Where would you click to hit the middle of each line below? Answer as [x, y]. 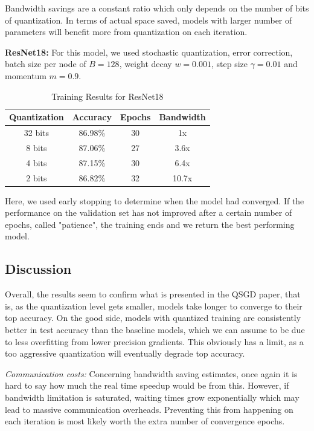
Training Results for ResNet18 [107, 96]
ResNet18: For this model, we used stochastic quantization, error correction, [149, 52]
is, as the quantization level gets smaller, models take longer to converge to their [154, 306]
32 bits [37, 132]
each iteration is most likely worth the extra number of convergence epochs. [145, 421]
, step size [229, 64]
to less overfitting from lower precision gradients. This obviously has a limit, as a [154, 341]
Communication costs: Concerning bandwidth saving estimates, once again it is [151, 373]
